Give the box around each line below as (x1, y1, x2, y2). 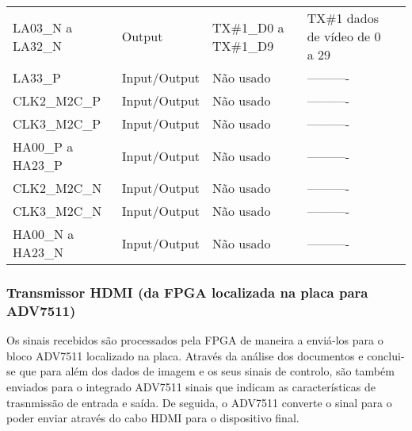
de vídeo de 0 (307, 27, 381, 45)
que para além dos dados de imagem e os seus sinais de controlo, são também (19, 363, 395, 379)
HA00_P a (13, 137, 74, 156)
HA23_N (13, 243, 64, 261)
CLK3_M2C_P (13, 114, 101, 133)
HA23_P (13, 156, 63, 174)
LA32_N (13, 36, 63, 55)
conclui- (367, 347, 405, 364)
